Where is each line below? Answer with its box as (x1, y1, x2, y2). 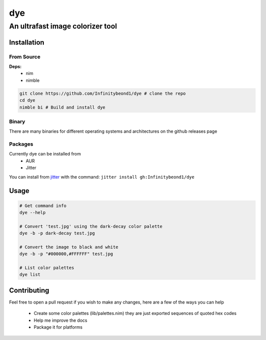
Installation (9, 38, 44, 46)
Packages (9, 141, 33, 148)
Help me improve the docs (33, 317, 88, 323)
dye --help (19, 210, 46, 215)
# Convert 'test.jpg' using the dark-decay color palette (19, 224, 163, 229)
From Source (9, 53, 40, 60)
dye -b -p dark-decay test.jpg (19, 230, 96, 236)
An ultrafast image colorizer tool (9, 22, 117, 31)
